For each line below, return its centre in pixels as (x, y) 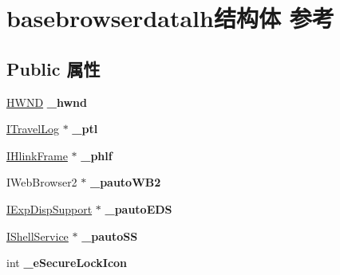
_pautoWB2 (125, 182)
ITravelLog (33, 129)
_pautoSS (110, 236)
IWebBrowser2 (42, 182)
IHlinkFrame (37, 155)
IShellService (38, 236)
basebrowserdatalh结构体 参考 (170, 18)
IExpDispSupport (49, 208)
